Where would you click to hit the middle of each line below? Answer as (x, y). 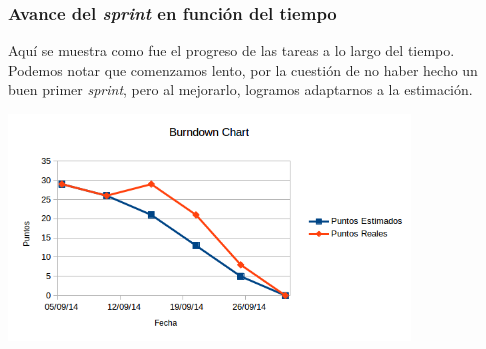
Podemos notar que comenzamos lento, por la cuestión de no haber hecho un (243, 69)
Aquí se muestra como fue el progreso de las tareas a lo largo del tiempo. (231, 50)
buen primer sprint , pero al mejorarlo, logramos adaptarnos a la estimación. (240, 89)
